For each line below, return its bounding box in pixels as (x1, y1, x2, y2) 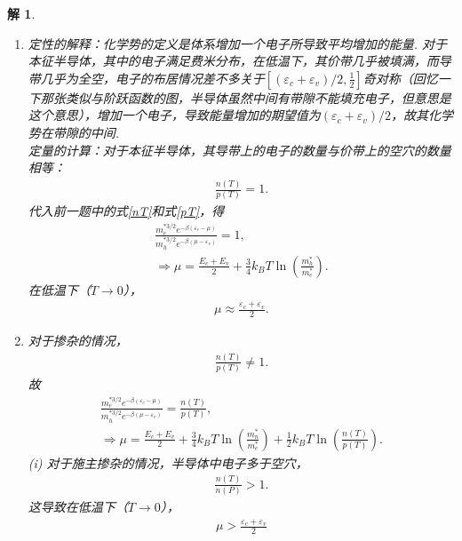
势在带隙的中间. (28, 123, 120, 141)
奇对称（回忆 (362, 68, 438, 87)
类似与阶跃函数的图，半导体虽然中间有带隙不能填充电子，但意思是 (65, 88, 451, 107)
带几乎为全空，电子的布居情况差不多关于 (28, 68, 265, 87)
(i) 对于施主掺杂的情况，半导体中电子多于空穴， (28, 453, 308, 472)
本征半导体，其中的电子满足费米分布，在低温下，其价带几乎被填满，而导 (28, 52, 451, 70)
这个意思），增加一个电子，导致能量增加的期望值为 (28, 106, 321, 124)
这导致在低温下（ (28, 497, 128, 515)
